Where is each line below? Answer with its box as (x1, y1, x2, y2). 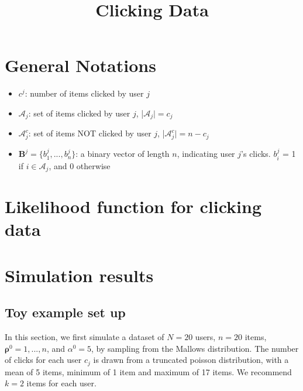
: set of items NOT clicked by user (28, 127, 151, 139)
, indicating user (177, 148, 235, 160)
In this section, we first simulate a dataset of (5, 331, 164, 343)
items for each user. (26, 377, 97, 389)
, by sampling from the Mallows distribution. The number (91, 342, 299, 354)
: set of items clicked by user (28, 107, 130, 119)
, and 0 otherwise (49, 159, 111, 172)
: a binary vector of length (75, 148, 170, 160)
